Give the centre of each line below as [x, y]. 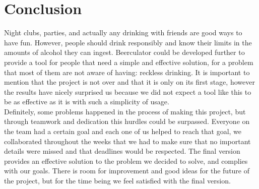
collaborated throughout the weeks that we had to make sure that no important [127, 141]
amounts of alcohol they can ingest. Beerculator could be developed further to [124, 52]
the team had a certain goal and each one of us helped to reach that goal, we [123, 131]
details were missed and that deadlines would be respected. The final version [122, 151]
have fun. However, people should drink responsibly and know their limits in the [128, 42]
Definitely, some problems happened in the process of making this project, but [125, 111]
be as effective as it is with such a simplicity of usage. [87, 102]
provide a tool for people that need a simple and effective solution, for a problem [129, 62]
